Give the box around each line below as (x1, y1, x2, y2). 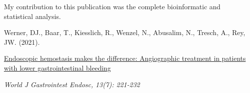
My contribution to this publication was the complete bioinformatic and (4, 1, 221, 11)
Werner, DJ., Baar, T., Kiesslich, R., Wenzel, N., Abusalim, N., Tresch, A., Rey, (4, 27, 246, 37)
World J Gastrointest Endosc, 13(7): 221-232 (4, 79, 140, 89)
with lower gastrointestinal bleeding (4, 62, 111, 73)
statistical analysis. (4, 11, 61, 21)
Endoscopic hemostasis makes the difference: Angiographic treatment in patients (4, 53, 246, 63)
